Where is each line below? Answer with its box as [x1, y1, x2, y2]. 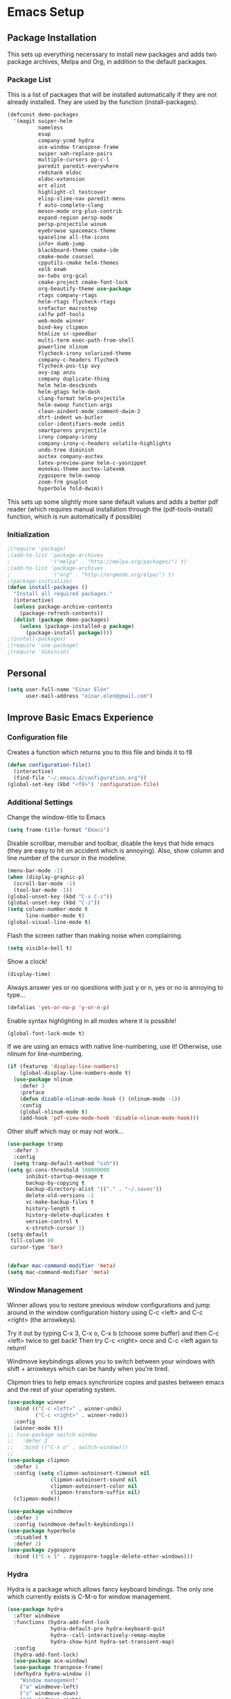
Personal [7, 668, 47, 679]
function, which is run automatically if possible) [7, 512, 142, 521]
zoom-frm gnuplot [37, 479, 89, 486]
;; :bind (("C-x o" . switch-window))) [7, 1444, 129, 1451]
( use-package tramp [7, 1141, 64, 1148]
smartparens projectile [37, 427, 107, 434]
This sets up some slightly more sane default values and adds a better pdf [7, 497, 219, 506]
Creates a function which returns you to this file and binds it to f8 [7, 748, 192, 756]
